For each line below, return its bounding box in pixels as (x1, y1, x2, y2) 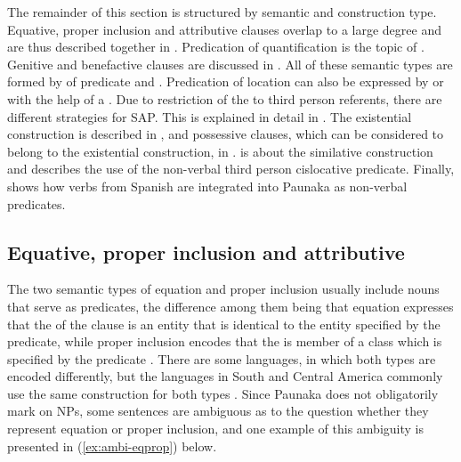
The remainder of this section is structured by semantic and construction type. (7, 3, 437, 20)
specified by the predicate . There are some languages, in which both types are (7, 349, 436, 368)
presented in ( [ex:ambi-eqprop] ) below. (7, 436, 217, 455)
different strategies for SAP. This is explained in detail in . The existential (7, 107, 412, 126)
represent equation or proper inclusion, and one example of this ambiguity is (7, 419, 424, 438)
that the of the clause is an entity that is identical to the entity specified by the (7, 314, 441, 333)
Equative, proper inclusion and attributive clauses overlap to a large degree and (7, 20, 441, 38)
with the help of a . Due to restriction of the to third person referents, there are (7, 89, 442, 108)
